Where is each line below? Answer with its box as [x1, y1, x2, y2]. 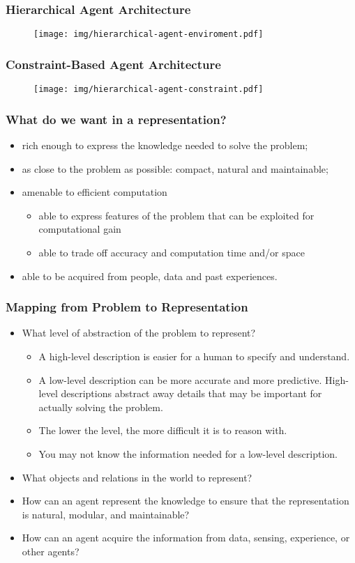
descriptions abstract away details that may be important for [61, 386, 322, 401]
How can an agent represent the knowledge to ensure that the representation [22, 493, 349, 508]
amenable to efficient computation [22, 185, 167, 199]
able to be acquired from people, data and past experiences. [22, 268, 278, 283]
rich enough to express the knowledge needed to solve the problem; [22, 137, 308, 152]
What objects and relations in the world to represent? [22, 470, 252, 484]
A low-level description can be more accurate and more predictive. [38, 372, 322, 387]
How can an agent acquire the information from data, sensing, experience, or [22, 530, 350, 545]
